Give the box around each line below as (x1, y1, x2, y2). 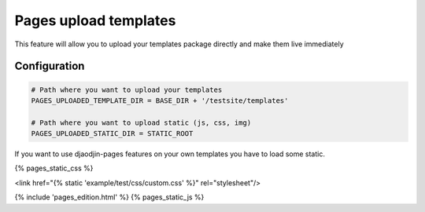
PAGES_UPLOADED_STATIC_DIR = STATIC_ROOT (31, 130, 194, 138)
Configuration (14, 60, 85, 73)
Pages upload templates (14, 12, 176, 29)
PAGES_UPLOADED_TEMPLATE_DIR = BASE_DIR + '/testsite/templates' (31, 96, 289, 105)
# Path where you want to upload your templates (31, 85, 223, 94)
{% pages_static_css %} (14, 163, 94, 173)
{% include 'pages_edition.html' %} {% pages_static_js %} (14, 192, 205, 202)
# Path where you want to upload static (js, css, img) (31, 118, 252, 127)
